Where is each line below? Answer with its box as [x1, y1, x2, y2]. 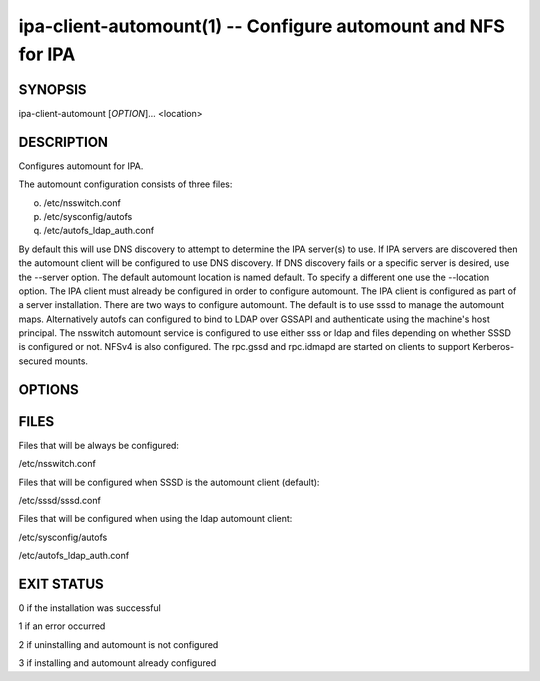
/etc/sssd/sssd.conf [18, 494, 102, 506]
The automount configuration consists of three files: [18, 178, 233, 190]
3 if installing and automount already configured [18, 657, 217, 669]
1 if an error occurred [18, 620, 106, 632]
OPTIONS [18, 381, 79, 398]
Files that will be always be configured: [18, 439, 180, 451]
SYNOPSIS [18, 81, 87, 98]
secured [18, 355, 53, 367]
